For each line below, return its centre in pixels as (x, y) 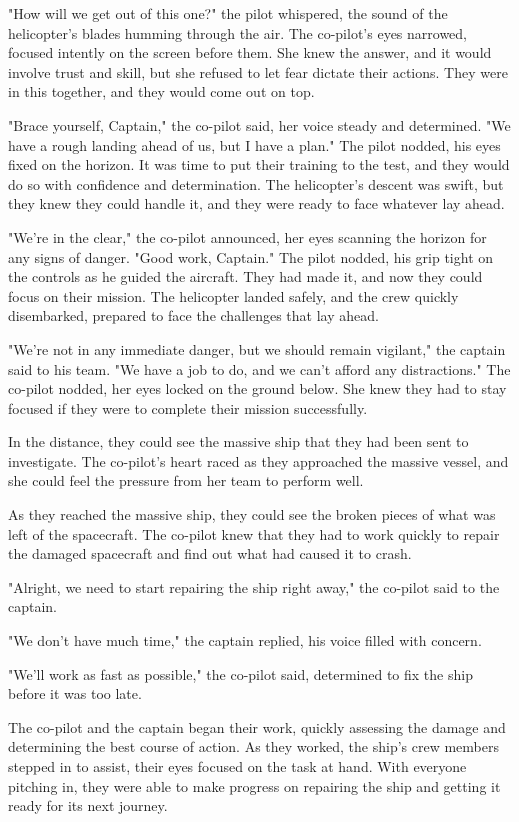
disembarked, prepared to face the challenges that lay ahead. (193, 315)
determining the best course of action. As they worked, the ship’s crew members (253, 746)
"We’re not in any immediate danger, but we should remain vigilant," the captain (257, 348)
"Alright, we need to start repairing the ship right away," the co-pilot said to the (254, 586)
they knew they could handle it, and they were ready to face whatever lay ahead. (256, 203)
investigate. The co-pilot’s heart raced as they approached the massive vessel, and (258, 460)
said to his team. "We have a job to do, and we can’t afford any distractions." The (259, 368)
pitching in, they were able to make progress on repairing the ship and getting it (254, 785)
